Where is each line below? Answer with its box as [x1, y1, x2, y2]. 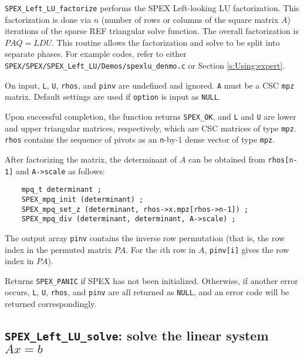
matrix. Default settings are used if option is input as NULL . [5, 90, 221, 103]
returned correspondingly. [5, 298, 97, 310]
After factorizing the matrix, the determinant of [5, 153, 177, 165]
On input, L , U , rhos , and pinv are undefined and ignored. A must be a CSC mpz [5, 79, 295, 91]
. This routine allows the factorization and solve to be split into [51, 36, 280, 48]
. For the [126, 243, 157, 255]
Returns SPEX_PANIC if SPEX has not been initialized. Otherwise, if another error [5, 274, 298, 286]
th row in [162, 243, 196, 255]
